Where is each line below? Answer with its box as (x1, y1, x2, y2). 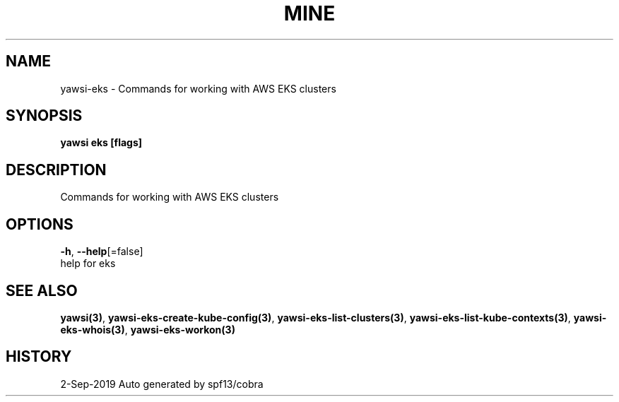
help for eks (60, 257, 116, 270)
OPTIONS (6, 215, 73, 233)
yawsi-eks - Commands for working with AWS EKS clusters (60, 82, 336, 95)
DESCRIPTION (6, 160, 107, 179)
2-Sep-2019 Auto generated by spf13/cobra (60, 377, 264, 390)
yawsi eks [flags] (60, 136, 143, 149)
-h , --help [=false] (60, 245, 143, 258)
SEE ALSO (6, 281, 78, 300)
